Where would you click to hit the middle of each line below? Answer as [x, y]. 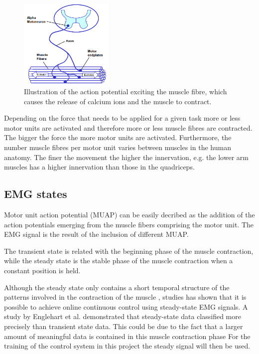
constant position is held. [42, 270]
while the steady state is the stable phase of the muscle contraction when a [119, 261]
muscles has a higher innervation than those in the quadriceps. [99, 167]
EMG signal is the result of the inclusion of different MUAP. [96, 234]
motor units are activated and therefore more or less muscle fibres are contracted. [128, 127]
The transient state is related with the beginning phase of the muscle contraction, [129, 251]
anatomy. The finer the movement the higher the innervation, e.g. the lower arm [126, 157]
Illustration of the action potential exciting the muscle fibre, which [126, 91]
